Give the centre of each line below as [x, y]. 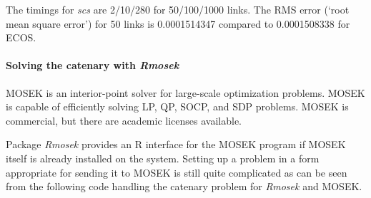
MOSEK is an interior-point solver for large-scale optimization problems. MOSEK [185, 92]
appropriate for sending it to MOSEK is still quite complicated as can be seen [177, 172]
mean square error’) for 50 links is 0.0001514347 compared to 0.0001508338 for [178, 23]
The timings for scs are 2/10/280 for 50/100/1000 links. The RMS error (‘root [178, 9]
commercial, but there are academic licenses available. [124, 120]
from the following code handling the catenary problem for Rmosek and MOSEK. [184, 186]
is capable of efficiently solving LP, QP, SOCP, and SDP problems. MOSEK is [177, 106]
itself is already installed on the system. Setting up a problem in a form [163, 158]
